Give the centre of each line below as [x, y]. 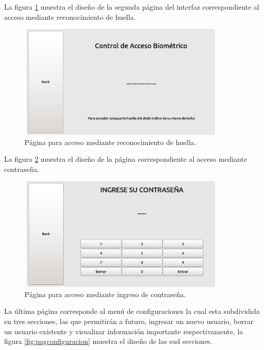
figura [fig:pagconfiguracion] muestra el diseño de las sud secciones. [108, 341]
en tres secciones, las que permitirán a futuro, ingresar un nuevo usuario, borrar [129, 321]
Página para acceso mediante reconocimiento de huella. [110, 142]
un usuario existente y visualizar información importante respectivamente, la [124, 331]
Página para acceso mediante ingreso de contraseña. [105, 294]
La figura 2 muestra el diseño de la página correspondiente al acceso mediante [126, 159]
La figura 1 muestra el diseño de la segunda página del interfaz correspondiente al [132, 7]
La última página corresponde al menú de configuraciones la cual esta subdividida [132, 311]
